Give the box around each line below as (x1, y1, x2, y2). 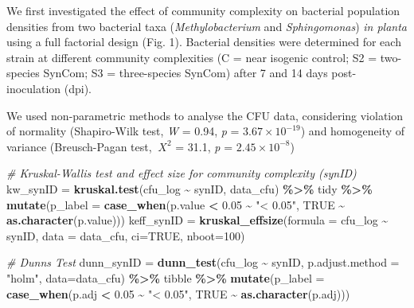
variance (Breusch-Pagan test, (6, 138, 152, 154)
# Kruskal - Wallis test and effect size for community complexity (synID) (6, 165, 357, 181)
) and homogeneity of (300, 123, 405, 139)
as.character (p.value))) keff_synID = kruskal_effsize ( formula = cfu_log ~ (6, 212, 389, 228)
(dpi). (64, 80, 92, 96)
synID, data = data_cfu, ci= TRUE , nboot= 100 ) (6, 227, 245, 244)
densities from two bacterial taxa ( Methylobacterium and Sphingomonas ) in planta (6, 18, 407, 34)
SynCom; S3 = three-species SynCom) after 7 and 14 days (43, 64, 328, 81)
